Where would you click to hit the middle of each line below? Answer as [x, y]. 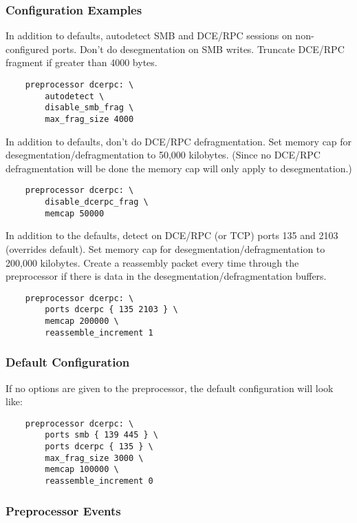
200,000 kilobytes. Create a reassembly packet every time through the [152, 262]
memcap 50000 [75, 213]
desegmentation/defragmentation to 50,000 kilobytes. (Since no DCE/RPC [163, 155]
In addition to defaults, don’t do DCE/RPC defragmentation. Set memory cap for [179, 141]
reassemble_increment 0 [99, 481]
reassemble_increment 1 [99, 332]
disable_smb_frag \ [89, 108]
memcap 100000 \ [82, 470]
